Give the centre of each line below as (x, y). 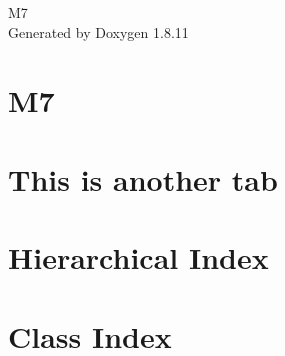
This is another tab (143, 178)
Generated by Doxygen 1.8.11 (98, 31)
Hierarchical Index (138, 257)
